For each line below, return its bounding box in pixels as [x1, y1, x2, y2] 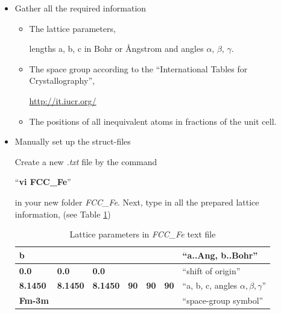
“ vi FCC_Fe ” [14, 175, 71, 188]
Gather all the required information [14, 2, 147, 14]
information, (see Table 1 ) [14, 207, 111, 220]
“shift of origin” [182, 264, 241, 277]
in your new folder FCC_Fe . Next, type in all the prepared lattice [14, 195, 259, 208]
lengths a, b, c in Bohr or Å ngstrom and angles [29, 42, 204, 55]
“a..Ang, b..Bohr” [182, 248, 258, 261]
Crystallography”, [29, 74, 95, 87]
